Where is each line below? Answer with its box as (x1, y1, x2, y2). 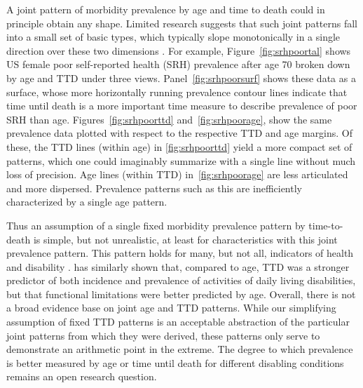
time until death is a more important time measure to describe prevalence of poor (6, 98, 357, 113)
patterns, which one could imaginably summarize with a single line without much (6, 153, 356, 168)
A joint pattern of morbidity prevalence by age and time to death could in (6, 2, 325, 16)
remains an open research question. (6, 369, 157, 384)
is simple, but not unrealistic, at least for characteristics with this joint (33, 232, 338, 246)
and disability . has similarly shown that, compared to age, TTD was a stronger (6, 259, 350, 274)
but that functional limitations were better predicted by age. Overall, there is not (6, 286, 356, 301)
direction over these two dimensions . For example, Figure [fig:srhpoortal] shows (6, 43, 351, 58)
